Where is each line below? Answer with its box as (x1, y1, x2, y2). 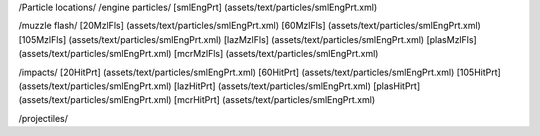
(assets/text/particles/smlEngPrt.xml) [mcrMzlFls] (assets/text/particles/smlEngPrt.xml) (18, 48, 379, 60)
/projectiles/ (18, 112, 69, 124)
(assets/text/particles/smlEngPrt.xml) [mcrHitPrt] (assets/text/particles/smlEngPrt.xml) (18, 94, 376, 106)
